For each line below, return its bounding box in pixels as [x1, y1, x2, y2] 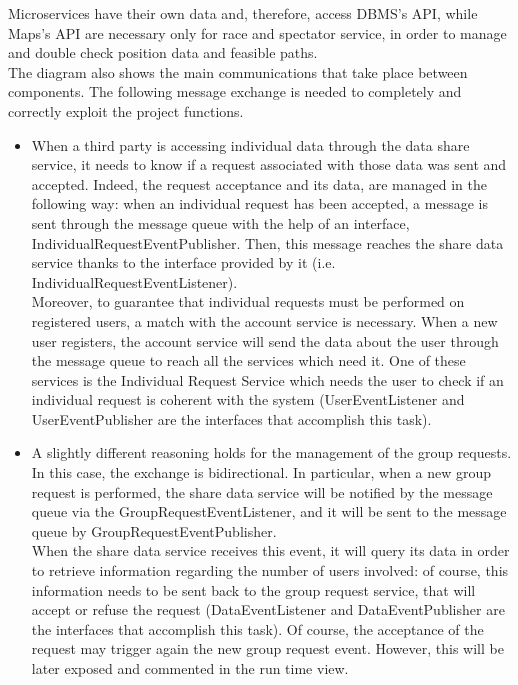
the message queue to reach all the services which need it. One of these [31, 350, 466, 371]
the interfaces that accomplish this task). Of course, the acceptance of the [31, 618, 484, 639]
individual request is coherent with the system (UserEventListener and [31, 389, 465, 410]
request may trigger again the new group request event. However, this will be [31, 638, 504, 659]
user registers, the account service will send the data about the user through [31, 330, 499, 351]
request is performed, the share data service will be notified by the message [31, 481, 493, 502]
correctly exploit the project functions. [8, 100, 244, 121]
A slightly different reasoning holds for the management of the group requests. [31, 442, 512, 463]
